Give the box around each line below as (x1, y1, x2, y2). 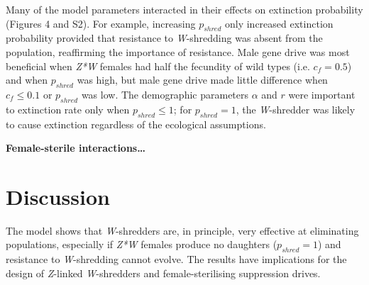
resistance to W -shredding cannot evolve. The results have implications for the (6, 252, 347, 267)
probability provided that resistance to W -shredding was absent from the (6, 30, 323, 45)
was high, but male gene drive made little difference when (77, 72, 328, 87)
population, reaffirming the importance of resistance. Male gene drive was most (6, 44, 350, 59)
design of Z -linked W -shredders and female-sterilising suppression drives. (6, 265, 321, 280)
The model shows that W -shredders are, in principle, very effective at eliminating (6, 223, 359, 238)
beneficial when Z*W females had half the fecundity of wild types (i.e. (6, 58, 310, 73)
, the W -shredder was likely (236, 101, 356, 116)
